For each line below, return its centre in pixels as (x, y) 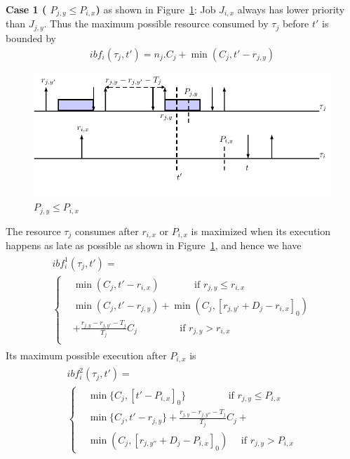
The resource (33, 231)
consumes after (107, 231)
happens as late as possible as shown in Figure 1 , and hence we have (154, 245)
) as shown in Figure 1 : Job (156, 9)
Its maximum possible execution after (86, 355)
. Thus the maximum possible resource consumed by (156, 24)
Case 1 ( (26, 9)
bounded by (31, 38)
